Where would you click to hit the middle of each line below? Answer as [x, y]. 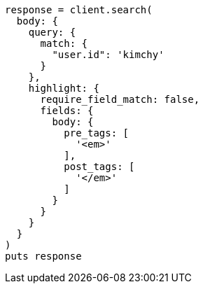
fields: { [67, 111]
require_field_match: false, [120, 99]
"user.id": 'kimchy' [108, 55]
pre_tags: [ [97, 133]
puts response [43, 256]
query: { [52, 32]
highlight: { [64, 88]
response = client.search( [79, 10]
